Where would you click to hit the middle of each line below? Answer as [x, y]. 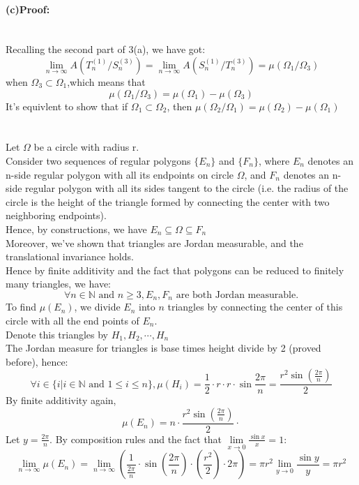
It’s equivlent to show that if [67, 106]
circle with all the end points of [72, 320]
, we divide [97, 307]
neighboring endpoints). [56, 215]
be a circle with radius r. [86, 147]
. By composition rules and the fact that [136, 439]
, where [274, 160]
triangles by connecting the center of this [255, 307]
